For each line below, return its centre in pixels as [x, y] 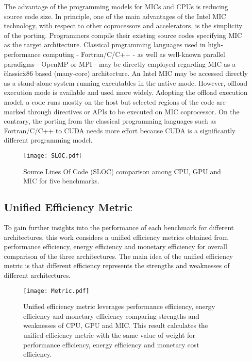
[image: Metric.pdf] [57, 291]
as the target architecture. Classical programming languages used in [105, 45]
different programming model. [48, 140]
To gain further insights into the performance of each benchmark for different [119, 227]
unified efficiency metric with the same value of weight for [109, 335]
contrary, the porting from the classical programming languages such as [110, 121]
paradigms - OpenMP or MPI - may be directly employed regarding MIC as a [120, 63]
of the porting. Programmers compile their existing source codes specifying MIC [123, 35]
